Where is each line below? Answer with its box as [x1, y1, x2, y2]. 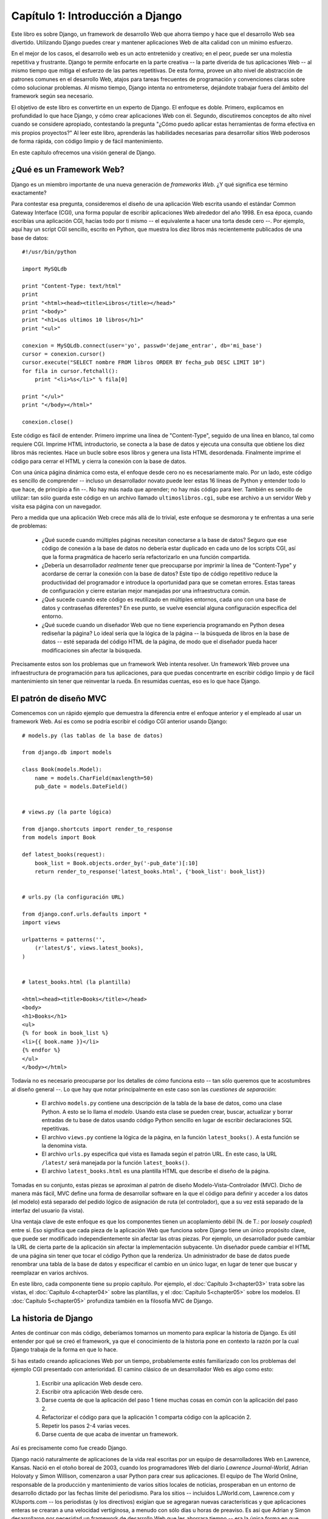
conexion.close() [22, 419, 73, 425]
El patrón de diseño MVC [11, 693, 107, 704]
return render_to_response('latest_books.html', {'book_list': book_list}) [34, 868, 265, 875]
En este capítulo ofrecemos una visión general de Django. [11, 149, 156, 156]
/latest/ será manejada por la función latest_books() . [41, 1159, 190, 1166]
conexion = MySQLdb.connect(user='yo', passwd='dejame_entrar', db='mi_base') [22, 342, 262, 349]
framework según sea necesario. [11, 92, 94, 100]
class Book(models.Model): [22, 766, 103, 773]
